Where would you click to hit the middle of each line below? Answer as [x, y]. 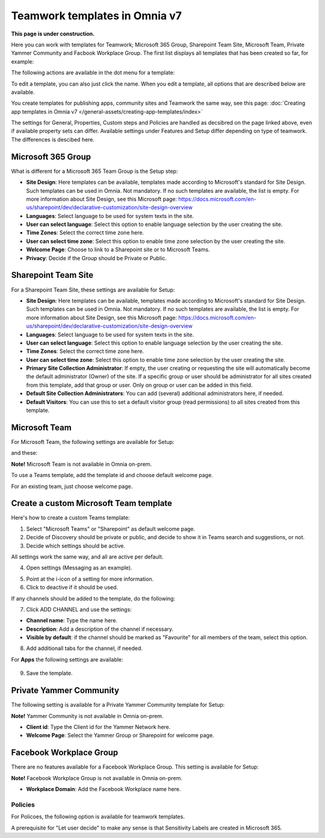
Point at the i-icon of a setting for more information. [90, 579]
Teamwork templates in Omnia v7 [97, 16]
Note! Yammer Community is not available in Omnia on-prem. [87, 716]
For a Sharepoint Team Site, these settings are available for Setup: [93, 290]
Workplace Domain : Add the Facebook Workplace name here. [104, 789]
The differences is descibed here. [53, 139]
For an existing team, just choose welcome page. [72, 486]
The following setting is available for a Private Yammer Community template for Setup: [118, 705]
